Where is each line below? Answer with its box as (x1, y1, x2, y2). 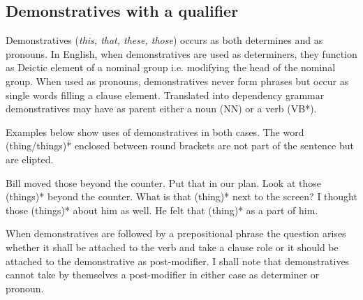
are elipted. (6, 151, 54, 166)
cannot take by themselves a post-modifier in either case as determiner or (6, 267, 320, 282)
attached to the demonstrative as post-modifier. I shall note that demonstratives (6, 253, 350, 268)
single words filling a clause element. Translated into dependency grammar (6, 87, 325, 102)
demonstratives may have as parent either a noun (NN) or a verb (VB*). (6, 101, 317, 116)
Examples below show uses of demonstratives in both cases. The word (6, 124, 304, 139)
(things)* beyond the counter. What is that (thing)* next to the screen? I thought (6, 189, 357, 204)
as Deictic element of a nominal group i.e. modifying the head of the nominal (6, 60, 336, 75)
